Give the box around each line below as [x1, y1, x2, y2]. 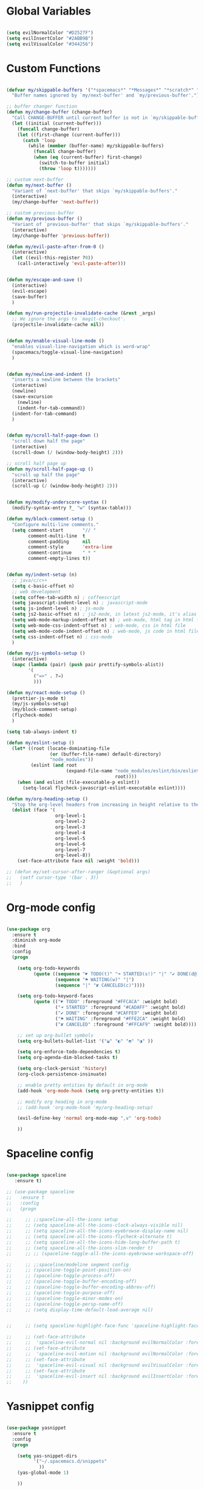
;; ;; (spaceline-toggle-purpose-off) [6, 1289, 115, 1296]
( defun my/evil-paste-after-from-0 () [6, 244, 104, 250]
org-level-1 [55, 813, 86, 819]
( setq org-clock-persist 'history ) [17, 1066, 107, 1072]
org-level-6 [55, 841, 86, 847]
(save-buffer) [12, 293, 47, 300]
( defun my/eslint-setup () [6, 740, 75, 746]
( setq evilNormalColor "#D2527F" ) [6, 29, 94, 36]
